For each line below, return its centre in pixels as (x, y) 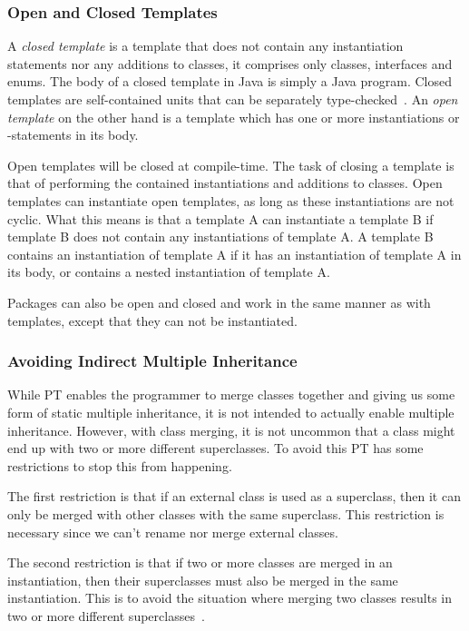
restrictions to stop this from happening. (120, 465)
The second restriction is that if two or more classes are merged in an (200, 562)
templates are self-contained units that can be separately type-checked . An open (233, 99)
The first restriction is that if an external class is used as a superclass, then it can (234, 496)
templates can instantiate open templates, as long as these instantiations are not (231, 200)
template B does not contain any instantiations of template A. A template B (220, 237)
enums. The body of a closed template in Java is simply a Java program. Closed (230, 81)
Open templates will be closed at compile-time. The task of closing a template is (231, 165)
